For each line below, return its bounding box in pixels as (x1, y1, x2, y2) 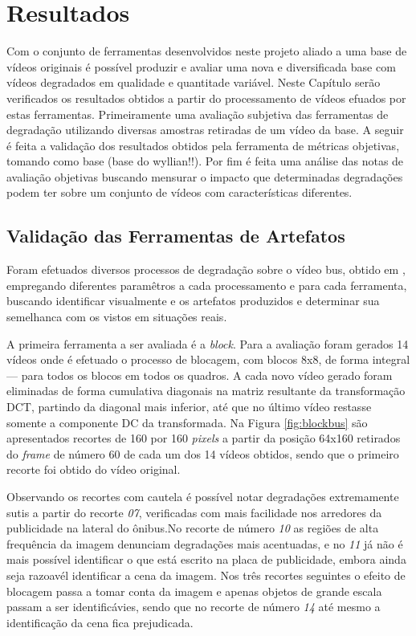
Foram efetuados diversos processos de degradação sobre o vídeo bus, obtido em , (6, 261, 406, 278)
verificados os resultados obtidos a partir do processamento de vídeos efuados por (6, 89, 406, 106)
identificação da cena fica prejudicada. (6, 614, 194, 630)
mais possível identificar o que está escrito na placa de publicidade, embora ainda (6, 551, 406, 568)
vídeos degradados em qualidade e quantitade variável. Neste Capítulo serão (6, 74, 381, 91)
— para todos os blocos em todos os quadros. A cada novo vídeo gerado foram (6, 366, 393, 383)
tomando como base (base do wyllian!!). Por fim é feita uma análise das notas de (6, 153, 404, 169)
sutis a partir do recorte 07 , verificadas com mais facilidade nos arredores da (6, 503, 382, 520)
